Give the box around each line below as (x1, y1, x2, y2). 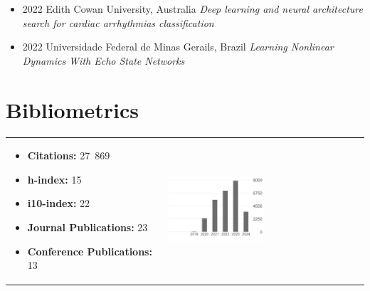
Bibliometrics (6, 95, 139, 124)
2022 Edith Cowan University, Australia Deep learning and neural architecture (22, 1, 363, 16)
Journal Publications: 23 (27, 220, 148, 235)
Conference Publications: (27, 243, 152, 258)
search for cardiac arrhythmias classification (22, 15, 214, 30)
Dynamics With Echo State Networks (22, 53, 185, 68)
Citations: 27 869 (27, 148, 110, 163)
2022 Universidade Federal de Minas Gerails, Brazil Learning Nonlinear (22, 39, 334, 54)
